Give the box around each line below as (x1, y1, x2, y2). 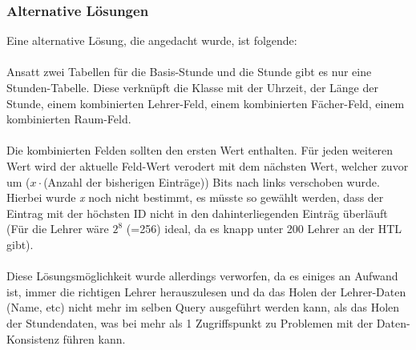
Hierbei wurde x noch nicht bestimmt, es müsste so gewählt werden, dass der (6, 189, 384, 206)
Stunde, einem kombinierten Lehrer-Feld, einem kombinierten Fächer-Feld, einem (6, 95, 405, 111)
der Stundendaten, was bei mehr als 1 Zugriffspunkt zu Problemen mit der (6, 314, 374, 331)
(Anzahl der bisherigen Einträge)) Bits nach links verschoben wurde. (43, 173, 380, 190)
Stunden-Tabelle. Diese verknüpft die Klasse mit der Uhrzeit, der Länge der (6, 79, 378, 95)
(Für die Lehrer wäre (6, 220, 109, 237)
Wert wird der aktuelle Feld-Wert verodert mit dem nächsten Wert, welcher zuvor (6, 157, 409, 174)
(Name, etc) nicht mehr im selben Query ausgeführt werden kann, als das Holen (6, 299, 400, 316)
